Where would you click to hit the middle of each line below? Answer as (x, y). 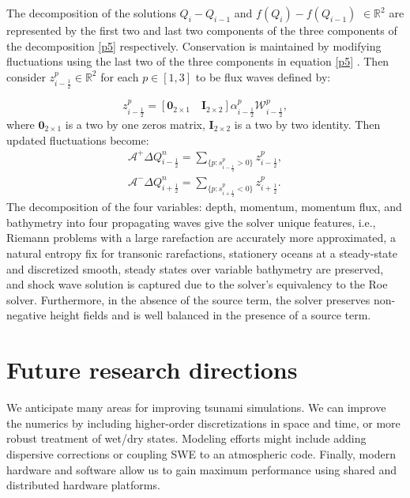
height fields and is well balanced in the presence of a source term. (211, 315)
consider (26, 76)
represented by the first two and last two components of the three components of (202, 30)
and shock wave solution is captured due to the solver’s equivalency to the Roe (197, 284)
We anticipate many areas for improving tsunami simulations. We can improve (196, 407)
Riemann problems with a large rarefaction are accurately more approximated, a (201, 238)
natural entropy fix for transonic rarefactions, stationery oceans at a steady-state (202, 253)
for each (120, 76)
